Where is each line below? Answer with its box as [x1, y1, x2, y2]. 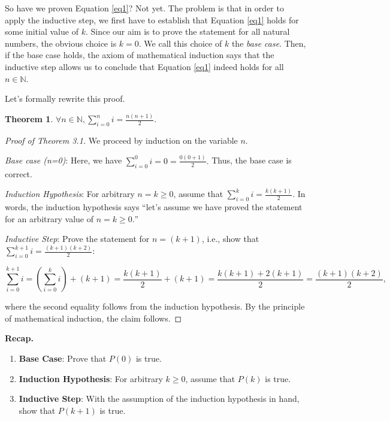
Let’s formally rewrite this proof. [5, 92, 125, 105]
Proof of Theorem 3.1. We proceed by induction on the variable [5, 134, 238, 146]
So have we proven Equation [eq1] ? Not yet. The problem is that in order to [5, 2, 284, 14]
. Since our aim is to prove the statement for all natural [85, 25, 290, 38]
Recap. [5, 332, 34, 344]
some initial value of [5, 25, 78, 38]
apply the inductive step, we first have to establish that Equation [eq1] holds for [5, 13, 299, 26]
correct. [5, 167, 32, 180]
